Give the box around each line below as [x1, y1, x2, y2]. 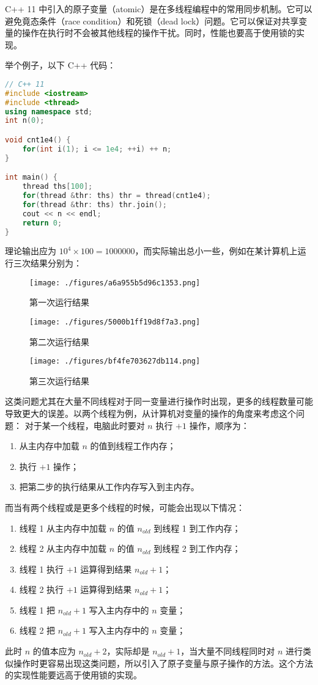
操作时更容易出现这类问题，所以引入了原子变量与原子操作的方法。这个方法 [13, 656, 313, 669]
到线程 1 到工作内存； [153, 521, 241, 534]
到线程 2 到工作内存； [153, 542, 241, 555]
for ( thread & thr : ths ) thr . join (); [22, 200, 167, 209]
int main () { [5, 173, 57, 182]
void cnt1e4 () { [5, 136, 71, 144]
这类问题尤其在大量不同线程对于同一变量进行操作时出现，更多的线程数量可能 [5, 395, 313, 408]
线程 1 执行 [19, 562, 64, 575]
